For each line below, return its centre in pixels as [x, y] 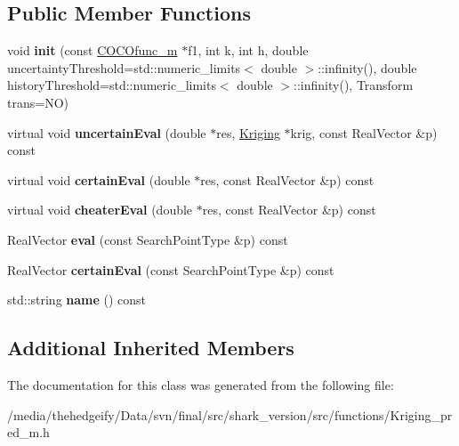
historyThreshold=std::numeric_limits [112, 85]
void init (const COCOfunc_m [93, 50]
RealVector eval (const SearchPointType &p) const [148, 239]
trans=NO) [38, 102]
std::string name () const [77, 300]
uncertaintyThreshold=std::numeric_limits [124, 67]
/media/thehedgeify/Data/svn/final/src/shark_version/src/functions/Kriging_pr [230, 414]
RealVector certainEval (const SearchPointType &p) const [171, 269]
